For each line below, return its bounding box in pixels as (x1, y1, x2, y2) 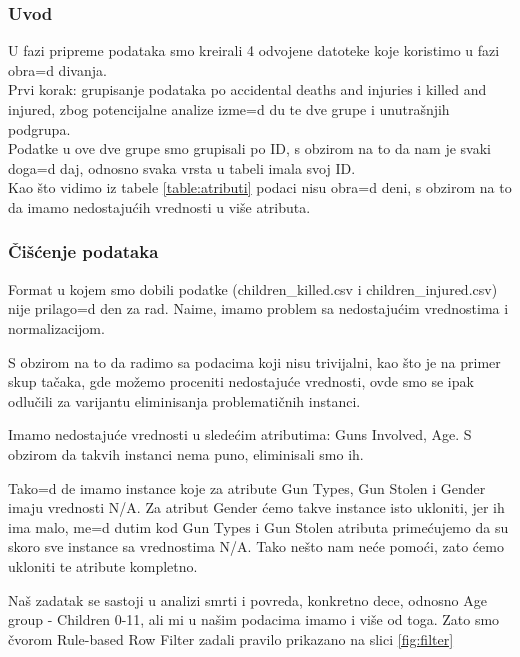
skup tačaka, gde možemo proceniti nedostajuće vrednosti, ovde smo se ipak (8, 371, 474, 392)
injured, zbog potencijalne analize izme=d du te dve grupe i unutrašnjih (8, 99, 450, 119)
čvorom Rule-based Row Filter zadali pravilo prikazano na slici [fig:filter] (8, 628, 454, 649)
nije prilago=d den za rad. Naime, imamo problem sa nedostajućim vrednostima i (8, 298, 509, 319)
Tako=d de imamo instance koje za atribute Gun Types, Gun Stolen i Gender (8, 477, 486, 498)
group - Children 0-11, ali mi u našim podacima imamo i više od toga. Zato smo (8, 609, 500, 630)
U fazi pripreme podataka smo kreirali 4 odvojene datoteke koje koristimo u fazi (8, 40, 500, 61)
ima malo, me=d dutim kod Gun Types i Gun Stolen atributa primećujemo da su (8, 516, 509, 537)
